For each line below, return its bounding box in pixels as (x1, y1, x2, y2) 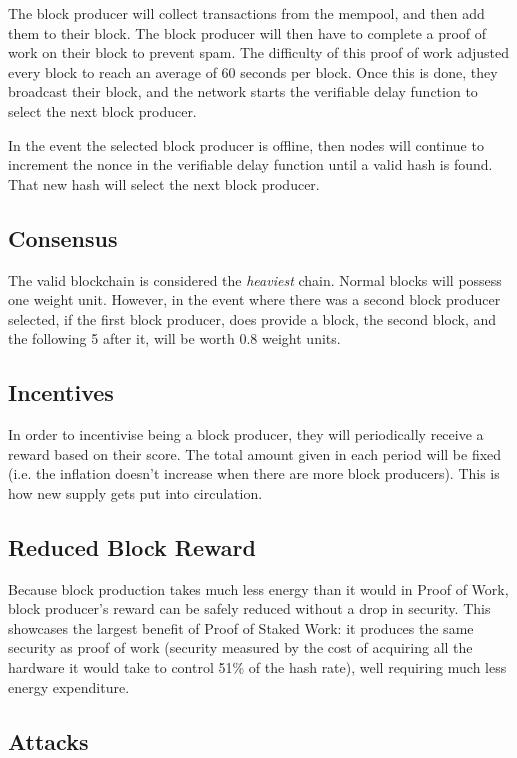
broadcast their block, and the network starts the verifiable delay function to (8, 81, 478, 102)
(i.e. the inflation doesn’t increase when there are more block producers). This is (8, 463, 500, 484)
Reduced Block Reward (8, 531, 256, 562)
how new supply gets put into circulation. (8, 482, 263, 503)
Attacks (8, 725, 89, 756)
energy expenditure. (8, 676, 130, 697)
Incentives (8, 377, 114, 408)
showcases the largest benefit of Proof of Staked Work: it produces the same (8, 617, 474, 638)
